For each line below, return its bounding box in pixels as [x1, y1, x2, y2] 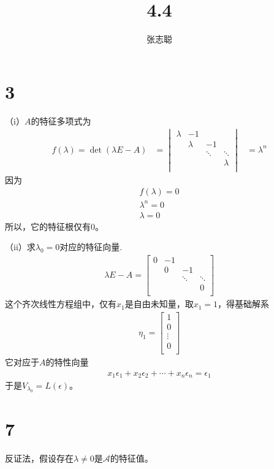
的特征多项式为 [31, 114, 91, 127]
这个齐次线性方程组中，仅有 [5, 297, 116, 310]
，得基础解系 [218, 297, 270, 310]
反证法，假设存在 [5, 451, 74, 464]
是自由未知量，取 [124, 297, 194, 310]
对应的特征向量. [59, 240, 123, 253]
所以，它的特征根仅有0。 [5, 219, 104, 232]
